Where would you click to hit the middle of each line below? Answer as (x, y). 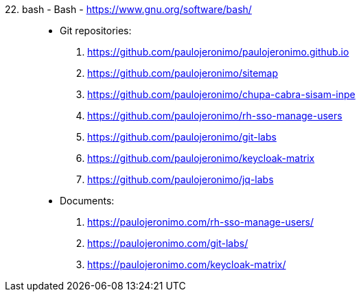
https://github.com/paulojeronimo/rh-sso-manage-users (215, 116)
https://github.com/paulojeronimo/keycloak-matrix (201, 158)
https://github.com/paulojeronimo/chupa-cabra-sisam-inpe (221, 94)
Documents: (87, 201)
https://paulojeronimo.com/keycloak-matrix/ (187, 264)
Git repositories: (96, 31)
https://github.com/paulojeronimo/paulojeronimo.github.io (218, 52)
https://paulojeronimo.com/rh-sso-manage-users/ (200, 222)
